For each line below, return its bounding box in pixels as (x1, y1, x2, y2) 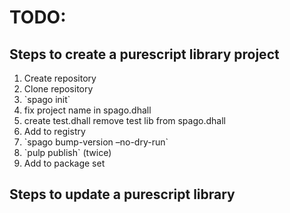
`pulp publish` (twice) (23, 147, 112, 158)
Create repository (23, 72, 97, 84)
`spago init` (23, 94, 71, 105)
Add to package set (23, 157, 106, 169)
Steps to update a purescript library (9, 186, 236, 203)
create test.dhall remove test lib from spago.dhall (23, 115, 226, 126)
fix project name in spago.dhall (23, 104, 152, 116)
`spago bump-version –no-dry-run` (23, 136, 169, 148)
